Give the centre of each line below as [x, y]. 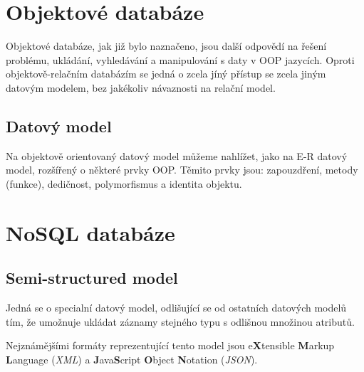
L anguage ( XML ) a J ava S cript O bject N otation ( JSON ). [132, 359]
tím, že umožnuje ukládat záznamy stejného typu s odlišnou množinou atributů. [180, 321]
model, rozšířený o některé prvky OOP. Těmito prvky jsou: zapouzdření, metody [182, 170]
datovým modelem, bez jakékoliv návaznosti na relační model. [141, 87]
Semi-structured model [92, 278]
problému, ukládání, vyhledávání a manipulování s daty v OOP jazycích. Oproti [180, 59]
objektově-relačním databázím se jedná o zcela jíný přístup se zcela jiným [166, 74]
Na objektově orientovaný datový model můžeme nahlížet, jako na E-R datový [177, 155]
